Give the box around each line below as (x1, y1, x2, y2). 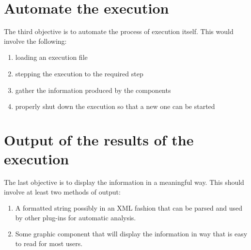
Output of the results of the (4, 129, 194, 149)
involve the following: (4, 36, 67, 46)
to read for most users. (15, 238, 83, 248)
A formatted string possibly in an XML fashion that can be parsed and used (15, 203, 243, 213)
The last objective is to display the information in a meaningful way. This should (4, 177, 244, 187)
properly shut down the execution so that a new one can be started (15, 101, 215, 111)
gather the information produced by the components (15, 85, 171, 95)
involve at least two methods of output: (4, 186, 121, 196)
